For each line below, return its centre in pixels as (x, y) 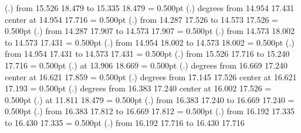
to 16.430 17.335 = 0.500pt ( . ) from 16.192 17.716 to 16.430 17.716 (125, 122)
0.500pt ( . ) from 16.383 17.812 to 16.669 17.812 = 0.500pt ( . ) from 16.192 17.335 (150, 111)
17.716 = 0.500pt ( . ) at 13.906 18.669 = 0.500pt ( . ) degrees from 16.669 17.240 (146, 65)
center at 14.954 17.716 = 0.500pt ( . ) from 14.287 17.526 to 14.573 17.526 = (141, 19)
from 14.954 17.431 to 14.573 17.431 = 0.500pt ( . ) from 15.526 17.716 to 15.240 (147, 54)
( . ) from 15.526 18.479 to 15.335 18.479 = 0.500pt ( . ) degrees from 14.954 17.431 (150, 8)
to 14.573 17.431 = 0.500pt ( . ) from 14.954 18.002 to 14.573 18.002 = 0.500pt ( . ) (150, 42)
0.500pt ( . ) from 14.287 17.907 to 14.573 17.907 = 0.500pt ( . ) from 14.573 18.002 (150, 31)
